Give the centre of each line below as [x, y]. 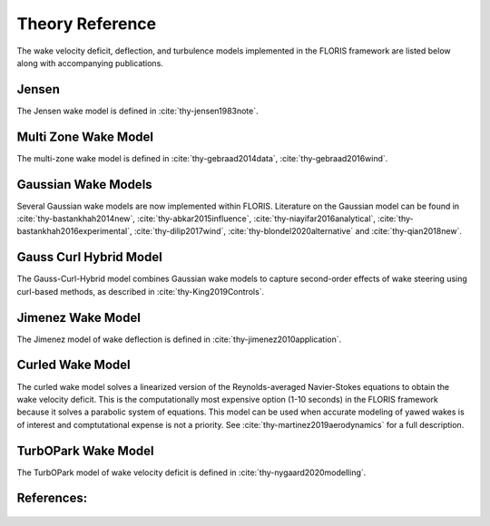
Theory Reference [87, 24]
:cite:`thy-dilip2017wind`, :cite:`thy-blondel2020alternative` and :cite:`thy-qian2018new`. [298, 231]
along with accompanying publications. [90, 63]
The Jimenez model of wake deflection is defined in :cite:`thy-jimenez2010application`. [179, 339]
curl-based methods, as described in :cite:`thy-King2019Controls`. [141, 291]
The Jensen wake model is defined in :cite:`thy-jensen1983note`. [137, 111]
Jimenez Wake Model [78, 317]
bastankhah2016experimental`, [74, 231]
